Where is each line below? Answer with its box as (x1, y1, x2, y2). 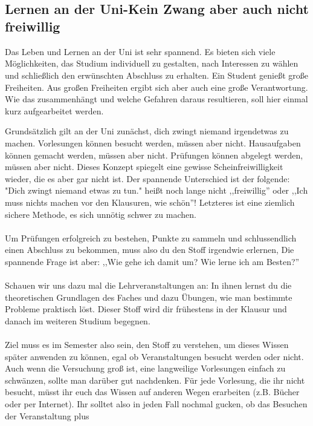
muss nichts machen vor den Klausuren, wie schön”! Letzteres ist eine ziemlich (5, 195, 295, 208)
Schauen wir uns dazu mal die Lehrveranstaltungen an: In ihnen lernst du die (5, 279, 292, 292)
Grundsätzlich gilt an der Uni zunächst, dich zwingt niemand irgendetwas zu (5, 125, 289, 137)
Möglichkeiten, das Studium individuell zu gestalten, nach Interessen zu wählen (5, 57, 298, 70)
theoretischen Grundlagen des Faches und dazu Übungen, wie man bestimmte (5, 290, 292, 303)
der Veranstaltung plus (5, 409, 89, 422)
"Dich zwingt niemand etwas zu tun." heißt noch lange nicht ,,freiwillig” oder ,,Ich (5, 184, 308, 197)
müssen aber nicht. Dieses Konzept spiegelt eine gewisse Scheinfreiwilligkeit (5, 160, 283, 173)
